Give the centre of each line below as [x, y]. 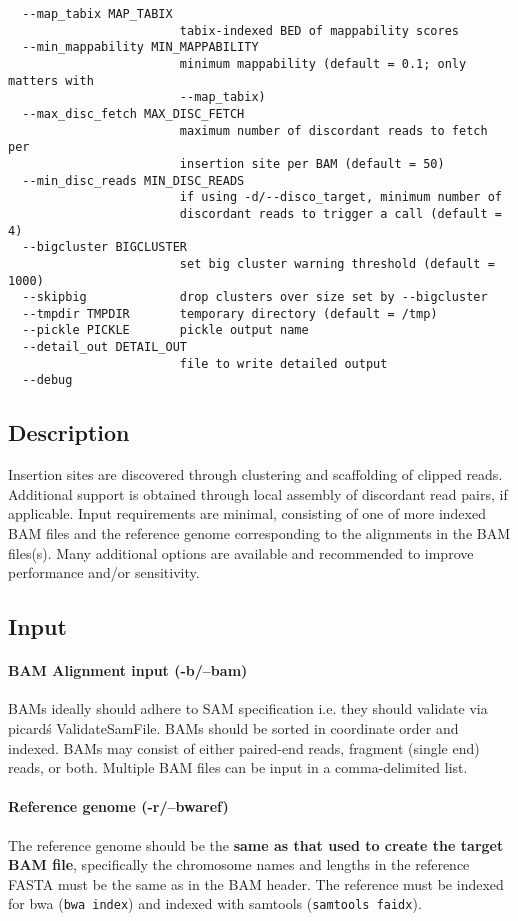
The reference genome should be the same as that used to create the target [256, 844]
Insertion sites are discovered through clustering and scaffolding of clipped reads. [255, 474]
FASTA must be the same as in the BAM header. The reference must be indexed [256, 883]
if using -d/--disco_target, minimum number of [340, 197]
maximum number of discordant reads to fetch [333, 130]
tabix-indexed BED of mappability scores [319, 30]
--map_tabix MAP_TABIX [97, 14]
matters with [51, 80]
